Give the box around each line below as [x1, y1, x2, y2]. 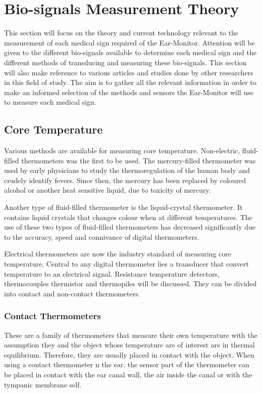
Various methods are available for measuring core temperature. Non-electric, [4, 145, 240, 156]
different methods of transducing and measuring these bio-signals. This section [4, 57, 247, 67]
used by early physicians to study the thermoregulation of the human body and [4, 165, 250, 176]
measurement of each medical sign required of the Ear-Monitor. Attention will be [4, 37, 255, 48]
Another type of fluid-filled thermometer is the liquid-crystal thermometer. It [4, 202, 243, 212]
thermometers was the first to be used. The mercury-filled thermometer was [21, 155, 256, 165]
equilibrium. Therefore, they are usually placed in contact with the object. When [4, 349, 254, 360]
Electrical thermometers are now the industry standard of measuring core [4, 248, 231, 259]
